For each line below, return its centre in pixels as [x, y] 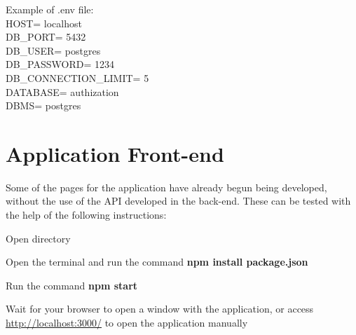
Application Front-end [115, 153]
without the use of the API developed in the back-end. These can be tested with [178, 201]
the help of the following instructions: [86, 215]
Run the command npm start [72, 285]
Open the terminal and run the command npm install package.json [157, 262]
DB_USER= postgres [53, 50]
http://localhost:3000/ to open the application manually [127, 323]
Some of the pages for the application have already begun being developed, [166, 187]
